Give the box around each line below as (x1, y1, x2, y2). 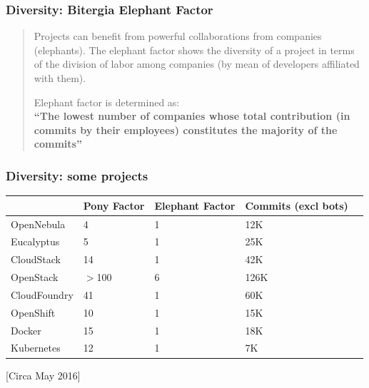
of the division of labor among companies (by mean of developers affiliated (34, 56, 360, 71)
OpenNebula (11, 216, 66, 231)
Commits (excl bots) (245, 198, 348, 213)
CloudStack (11, 252, 61, 267)
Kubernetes (11, 340, 61, 355)
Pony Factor (83, 198, 145, 213)
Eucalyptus (11, 234, 60, 249)
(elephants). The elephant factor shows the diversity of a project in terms (34, 42, 355, 57)
